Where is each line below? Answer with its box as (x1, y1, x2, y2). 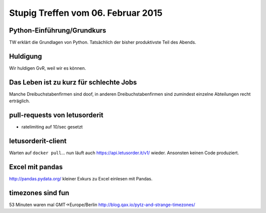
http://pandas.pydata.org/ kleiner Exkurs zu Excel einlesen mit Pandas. (9, 175, 153, 181)
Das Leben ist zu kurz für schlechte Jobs (9, 78, 137, 86)
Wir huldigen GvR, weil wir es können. (9, 65, 86, 71)
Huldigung (9, 52, 42, 60)
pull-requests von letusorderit (9, 111, 103, 120)
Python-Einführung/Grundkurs (9, 26, 106, 35)
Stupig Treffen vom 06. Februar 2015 (9, 7, 163, 18)
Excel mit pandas (9, 163, 63, 171)
